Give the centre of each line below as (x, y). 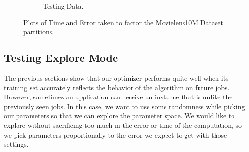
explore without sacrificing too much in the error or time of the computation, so (123, 125)
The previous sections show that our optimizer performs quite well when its (116, 77)
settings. (16, 144)
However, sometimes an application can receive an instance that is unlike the (118, 97)
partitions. (39, 32)
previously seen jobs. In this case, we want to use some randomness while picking (124, 106)
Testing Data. (63, 6)
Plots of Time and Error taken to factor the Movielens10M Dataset (124, 22)
